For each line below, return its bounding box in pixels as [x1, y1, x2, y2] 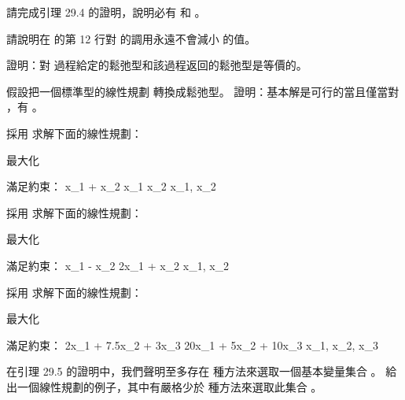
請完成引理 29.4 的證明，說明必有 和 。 [6, 4, 206, 20]
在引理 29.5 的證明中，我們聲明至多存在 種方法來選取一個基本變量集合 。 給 [6, 363, 397, 380]
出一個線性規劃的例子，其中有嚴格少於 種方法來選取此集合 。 [6, 378, 322, 394]
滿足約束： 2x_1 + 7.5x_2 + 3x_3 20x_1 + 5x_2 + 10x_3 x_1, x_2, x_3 [6, 336, 378, 353]
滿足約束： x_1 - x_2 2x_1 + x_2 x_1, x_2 [6, 257, 230, 273]
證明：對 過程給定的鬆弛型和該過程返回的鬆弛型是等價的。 [6, 57, 307, 73]
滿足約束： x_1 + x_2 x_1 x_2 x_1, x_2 [6, 178, 216, 194]
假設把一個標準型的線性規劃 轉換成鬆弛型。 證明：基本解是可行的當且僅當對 [6, 83, 399, 99]
